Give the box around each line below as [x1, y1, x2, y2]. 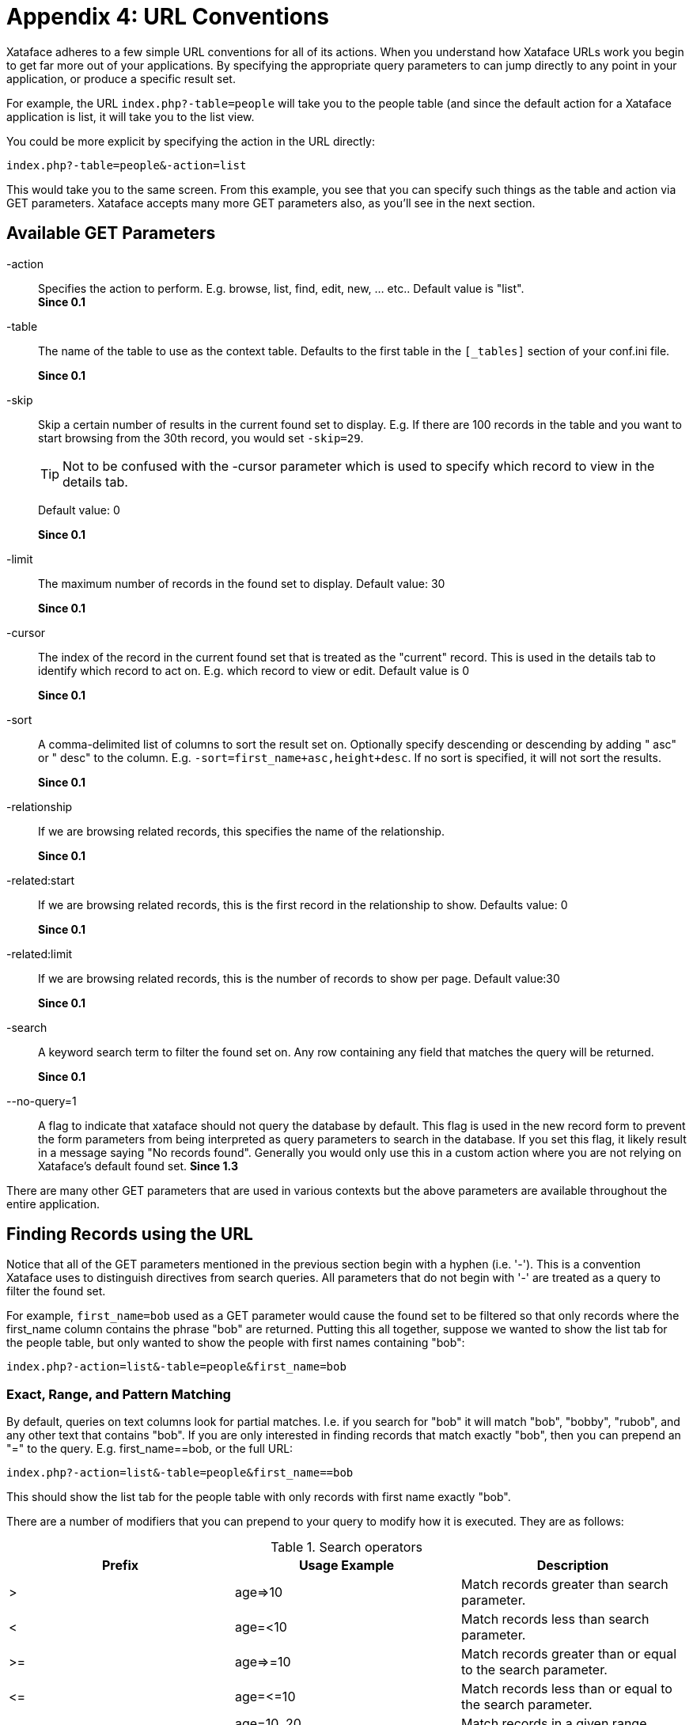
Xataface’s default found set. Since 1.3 [38, 1158, 238, 1173]
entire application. [6, 1196, 100, 1211]
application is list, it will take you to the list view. [6, 109, 255, 123]
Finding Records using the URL [6, 1224, 253, 1245]
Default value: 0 [38, 502, 120, 517]
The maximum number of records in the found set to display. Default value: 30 [38, 576, 445, 590]
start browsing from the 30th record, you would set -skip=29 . [38, 430, 364, 445]
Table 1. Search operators [271, 1539, 422, 1556]
